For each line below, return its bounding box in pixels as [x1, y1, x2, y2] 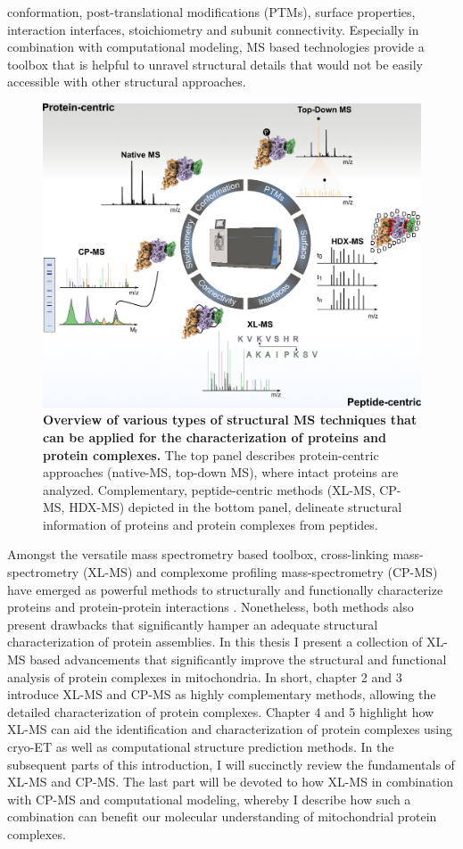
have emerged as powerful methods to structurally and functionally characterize [7, 580, 443, 598]
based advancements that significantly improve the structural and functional [29, 650, 447, 669]
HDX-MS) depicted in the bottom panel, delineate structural [69, 498, 402, 516]
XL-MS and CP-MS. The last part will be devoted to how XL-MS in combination [7, 772, 454, 791]
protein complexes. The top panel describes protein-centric [43, 445, 379, 464]
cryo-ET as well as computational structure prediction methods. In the [7, 738, 394, 756]
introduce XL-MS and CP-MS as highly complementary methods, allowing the [7, 685, 436, 704]
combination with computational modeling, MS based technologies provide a [7, 37, 425, 56]
